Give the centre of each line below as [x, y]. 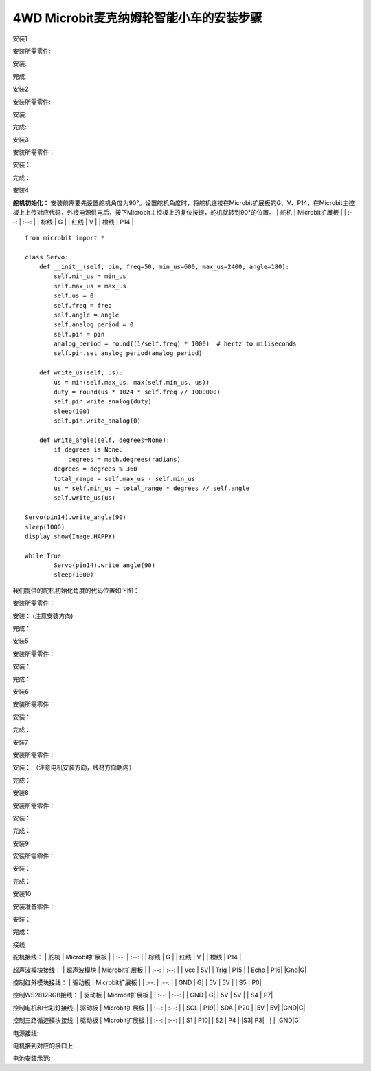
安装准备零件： [34, 906]
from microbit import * [65, 238]
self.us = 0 [74, 296]
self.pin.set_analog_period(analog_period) [128, 353]
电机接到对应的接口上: [44, 1046]
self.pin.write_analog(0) [97, 421]
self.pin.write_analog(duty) [103, 402]
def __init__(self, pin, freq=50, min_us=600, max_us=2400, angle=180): [164, 266]
